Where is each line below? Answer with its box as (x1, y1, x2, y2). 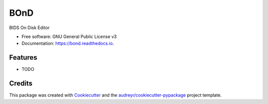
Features (9, 53, 37, 62)
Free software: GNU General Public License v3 (21, 34, 117, 39)
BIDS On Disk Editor (9, 25, 50, 31)
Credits (9, 79, 33, 88)
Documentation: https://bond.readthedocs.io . (21, 40, 114, 46)
